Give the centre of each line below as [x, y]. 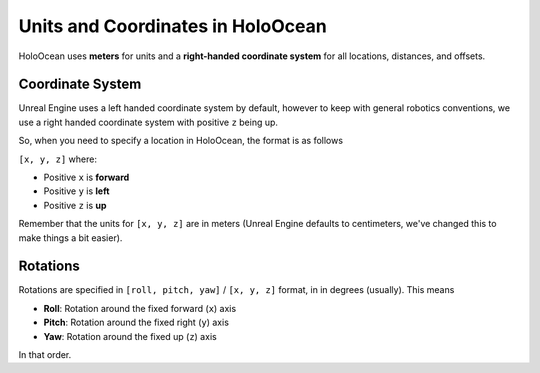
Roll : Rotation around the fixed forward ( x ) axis [140, 308]
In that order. [45, 355]
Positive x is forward [86, 177]
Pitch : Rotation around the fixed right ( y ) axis [136, 322]
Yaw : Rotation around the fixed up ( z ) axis [130, 336]
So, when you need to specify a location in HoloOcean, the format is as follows [181, 141]
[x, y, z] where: [57, 159]
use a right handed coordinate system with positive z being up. [148, 122]
